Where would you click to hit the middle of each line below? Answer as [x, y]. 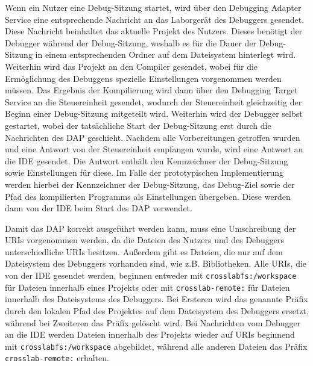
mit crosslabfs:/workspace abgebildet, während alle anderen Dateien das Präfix [156, 346]
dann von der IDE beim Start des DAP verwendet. [99, 208]
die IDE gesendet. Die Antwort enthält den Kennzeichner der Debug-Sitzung [147, 160]
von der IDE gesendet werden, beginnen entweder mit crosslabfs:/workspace [151, 275]
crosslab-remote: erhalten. [57, 358]
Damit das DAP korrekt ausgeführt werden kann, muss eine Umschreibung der [150, 228]
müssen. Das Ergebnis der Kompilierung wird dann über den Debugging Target [151, 90]
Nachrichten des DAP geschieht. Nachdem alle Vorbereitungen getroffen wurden [153, 137]
